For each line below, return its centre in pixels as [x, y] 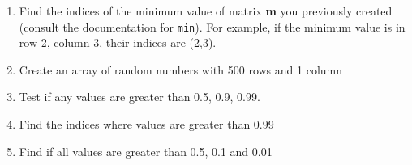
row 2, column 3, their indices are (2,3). [118, 42]
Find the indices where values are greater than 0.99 [146, 124]
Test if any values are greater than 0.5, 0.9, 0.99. [139, 97]
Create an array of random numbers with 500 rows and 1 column [181, 69]
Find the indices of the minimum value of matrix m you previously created [206, 11]
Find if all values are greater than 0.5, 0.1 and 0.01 [146, 151]
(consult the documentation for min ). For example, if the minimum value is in [212, 26]
